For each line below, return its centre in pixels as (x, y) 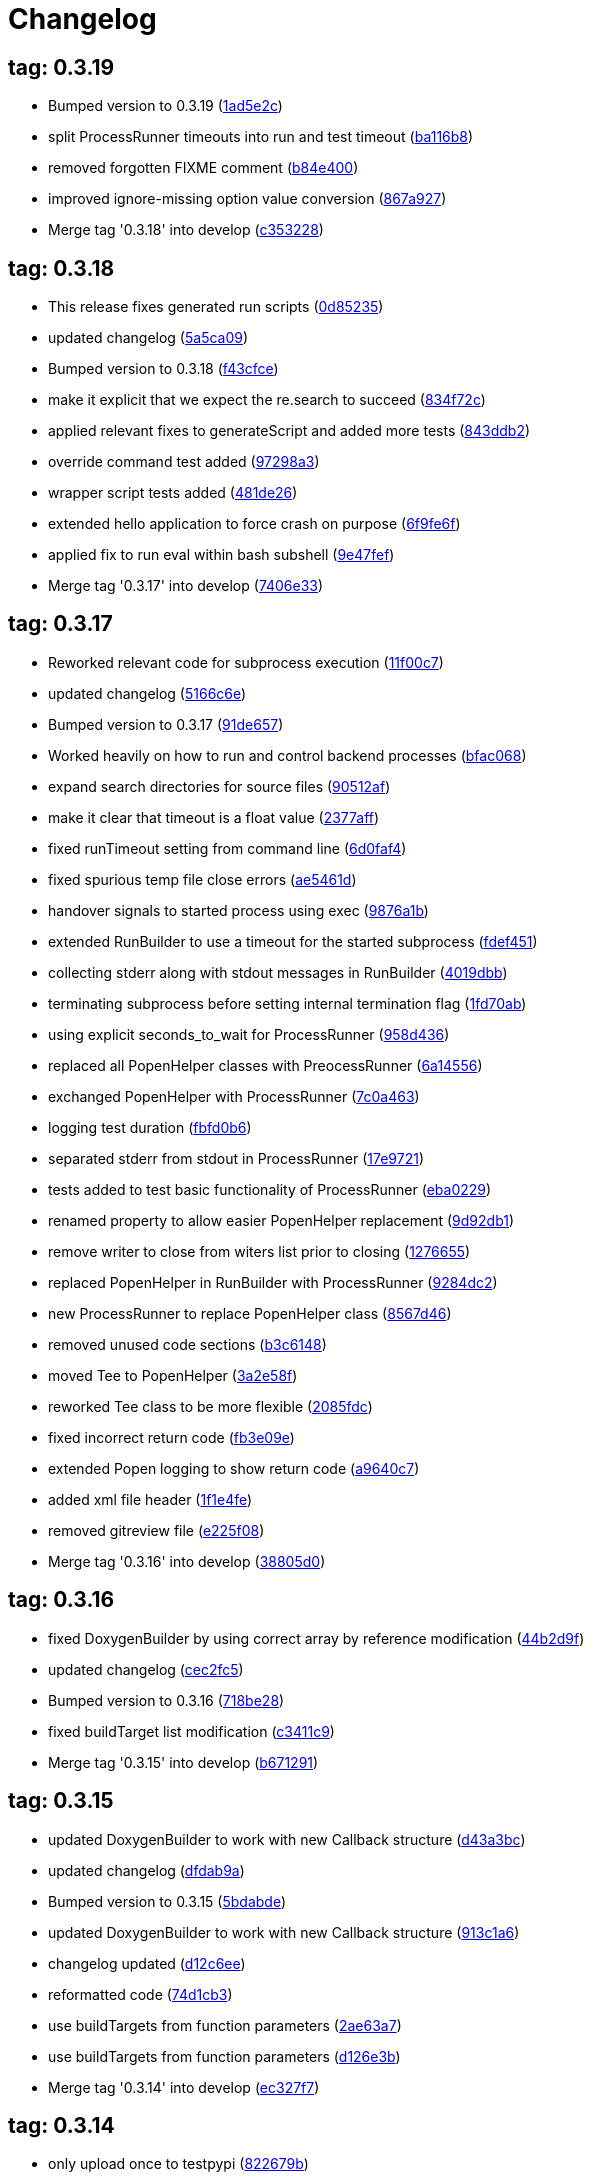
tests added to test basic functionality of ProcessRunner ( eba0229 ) (270, 1189)
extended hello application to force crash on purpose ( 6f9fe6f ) (254, 524)
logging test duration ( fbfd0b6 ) (150, 1127)
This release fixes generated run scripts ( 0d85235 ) (216, 307)
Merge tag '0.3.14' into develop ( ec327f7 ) (184, 2087)
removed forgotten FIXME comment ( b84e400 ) (203, 168)
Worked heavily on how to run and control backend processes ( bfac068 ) (287, 755)
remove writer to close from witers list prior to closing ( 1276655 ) (259, 1251)
